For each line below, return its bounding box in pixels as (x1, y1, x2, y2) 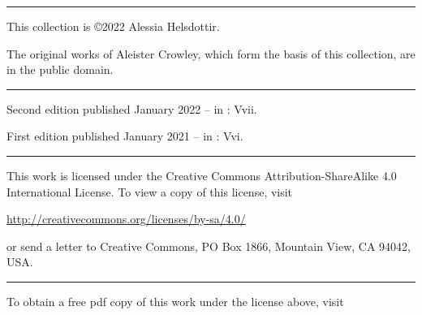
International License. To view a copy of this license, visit (6, 183, 293, 200)
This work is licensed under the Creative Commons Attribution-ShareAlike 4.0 (6, 166, 397, 183)
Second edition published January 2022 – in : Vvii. (6, 100, 257, 117)
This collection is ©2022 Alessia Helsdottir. (6, 18, 220, 34)
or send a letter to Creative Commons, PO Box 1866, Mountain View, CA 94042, (6, 237, 411, 254)
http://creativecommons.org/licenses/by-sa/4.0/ (6, 210, 246, 227)
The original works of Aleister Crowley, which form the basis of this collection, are (6, 45, 416, 62)
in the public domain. (6, 61, 114, 78)
